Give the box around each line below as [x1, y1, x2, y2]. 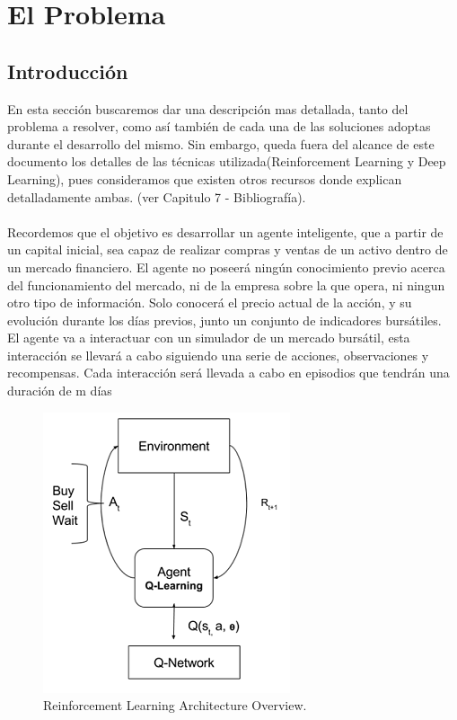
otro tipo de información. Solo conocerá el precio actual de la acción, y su [7, 293, 412, 312]
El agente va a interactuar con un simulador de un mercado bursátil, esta [7, 328, 410, 347]
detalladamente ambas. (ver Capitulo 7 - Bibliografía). [7, 187, 306, 206]
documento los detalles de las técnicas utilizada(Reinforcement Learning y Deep [7, 152, 446, 171]
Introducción [7, 57, 128, 84]
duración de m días [7, 381, 112, 400]
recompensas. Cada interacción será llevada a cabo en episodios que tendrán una [7, 363, 450, 382]
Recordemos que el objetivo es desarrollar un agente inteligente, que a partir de [7, 222, 444, 241]
